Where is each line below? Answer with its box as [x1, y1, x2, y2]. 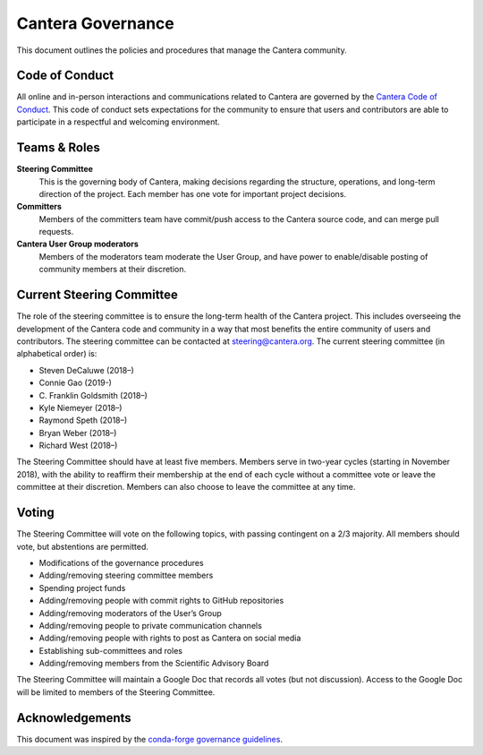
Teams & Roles [16, 140, 100, 156]
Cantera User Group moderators [16, 238, 139, 250]
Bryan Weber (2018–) [38, 427, 117, 438]
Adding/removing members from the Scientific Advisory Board [38, 658, 269, 669]
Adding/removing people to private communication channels [38, 620, 263, 631]
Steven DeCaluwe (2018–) [38, 365, 134, 375]
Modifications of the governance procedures [38, 557, 205, 568]
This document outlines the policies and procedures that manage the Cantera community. [16, 45, 348, 56]
